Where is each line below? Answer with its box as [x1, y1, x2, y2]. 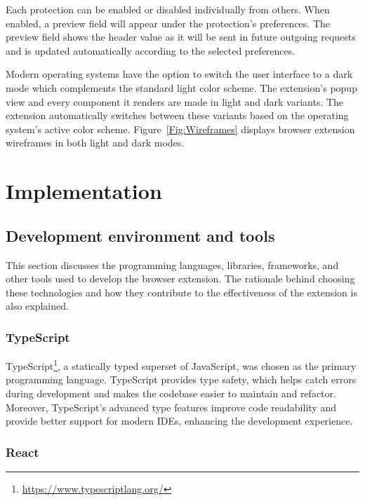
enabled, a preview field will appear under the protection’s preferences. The [6, 15, 331, 30]
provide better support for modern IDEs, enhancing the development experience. [6, 413, 353, 428]
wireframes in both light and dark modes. [6, 135, 185, 150]
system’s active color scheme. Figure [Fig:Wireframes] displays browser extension [6, 121, 355, 136]
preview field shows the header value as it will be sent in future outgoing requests [6, 29, 356, 44]
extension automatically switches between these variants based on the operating [6, 108, 349, 123]
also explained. [6, 298, 69, 313]
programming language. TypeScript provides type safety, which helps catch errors [6, 372, 357, 387]
